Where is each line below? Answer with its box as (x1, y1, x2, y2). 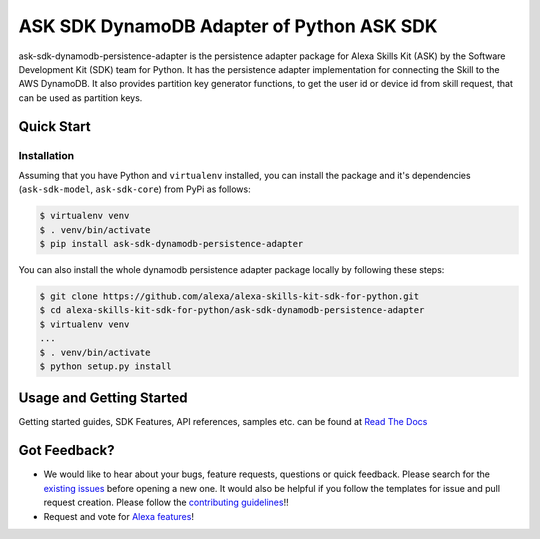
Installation (18, 148, 75, 162)
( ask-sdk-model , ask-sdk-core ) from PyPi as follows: (18, 183, 251, 195)
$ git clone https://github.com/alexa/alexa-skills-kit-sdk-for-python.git (39, 291, 420, 302)
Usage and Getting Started (18, 390, 188, 407)
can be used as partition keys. (18, 91, 143, 104)
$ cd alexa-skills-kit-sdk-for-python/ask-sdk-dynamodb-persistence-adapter (39, 305, 425, 316)
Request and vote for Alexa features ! (43, 510, 195, 522)
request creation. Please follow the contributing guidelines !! (43, 496, 289, 509)
